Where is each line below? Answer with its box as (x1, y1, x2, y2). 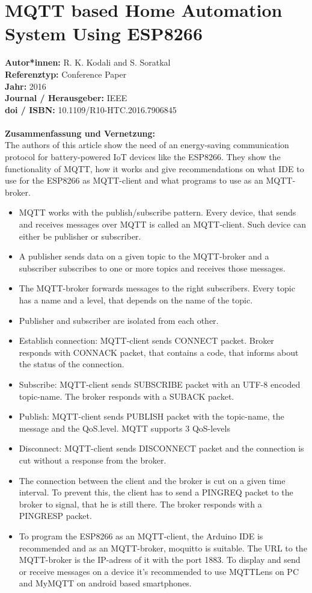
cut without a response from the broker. (19, 453, 167, 466)
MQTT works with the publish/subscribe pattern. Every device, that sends (19, 206, 296, 219)
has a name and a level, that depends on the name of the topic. (19, 294, 253, 306)
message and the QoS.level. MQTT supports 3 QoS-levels (19, 421, 230, 434)
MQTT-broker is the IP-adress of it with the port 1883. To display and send (19, 553, 301, 566)
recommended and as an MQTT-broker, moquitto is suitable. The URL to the (19, 541, 307, 554)
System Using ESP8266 (5, 21, 203, 46)
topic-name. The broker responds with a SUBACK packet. (19, 390, 234, 402)
